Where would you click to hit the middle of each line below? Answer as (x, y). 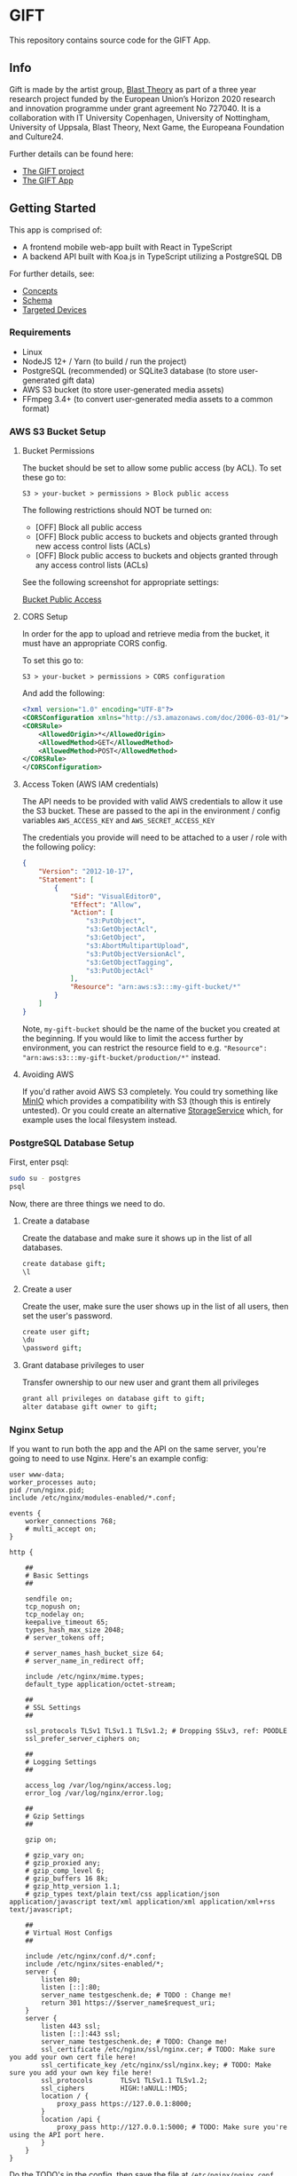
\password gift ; (52, 1349)
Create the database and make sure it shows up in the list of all (137, 1238)
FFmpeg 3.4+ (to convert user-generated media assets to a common (147, 399)
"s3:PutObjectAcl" (120, 970)
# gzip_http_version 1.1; (73, 1887)
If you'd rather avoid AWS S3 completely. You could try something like (150, 1091)
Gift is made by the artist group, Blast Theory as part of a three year (133, 89)
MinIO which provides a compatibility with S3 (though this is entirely (146, 1101)
